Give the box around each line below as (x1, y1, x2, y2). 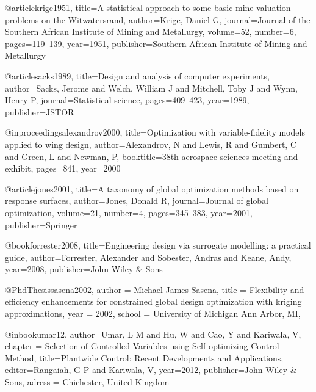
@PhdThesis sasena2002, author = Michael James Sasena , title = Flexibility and (5, 283, 304, 296)
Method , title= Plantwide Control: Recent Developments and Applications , (5, 351, 284, 364)
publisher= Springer (5, 218, 77, 231)
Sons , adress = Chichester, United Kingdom (5, 376, 170, 388)
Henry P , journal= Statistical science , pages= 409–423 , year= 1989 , (5, 93, 250, 106)
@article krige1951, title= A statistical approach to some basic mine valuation (5, 1, 291, 13)
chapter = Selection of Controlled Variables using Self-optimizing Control (5, 339, 279, 352)
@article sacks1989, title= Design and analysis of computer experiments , (5, 69, 270, 82)
